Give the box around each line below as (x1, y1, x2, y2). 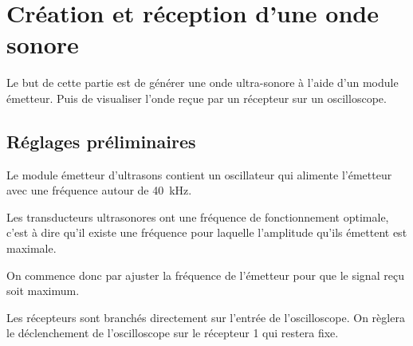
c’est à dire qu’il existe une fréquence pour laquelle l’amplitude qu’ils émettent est (6, 224, 407, 241)
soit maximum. (6, 282, 80, 299)
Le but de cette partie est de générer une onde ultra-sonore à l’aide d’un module (6, 74, 399, 91)
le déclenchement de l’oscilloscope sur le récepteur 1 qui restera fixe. (6, 324, 339, 341)
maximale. (6, 240, 57, 257)
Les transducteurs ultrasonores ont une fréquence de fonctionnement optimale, (6, 208, 389, 225)
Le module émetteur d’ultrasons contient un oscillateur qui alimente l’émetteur (6, 166, 392, 183)
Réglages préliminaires (6, 128, 196, 153)
